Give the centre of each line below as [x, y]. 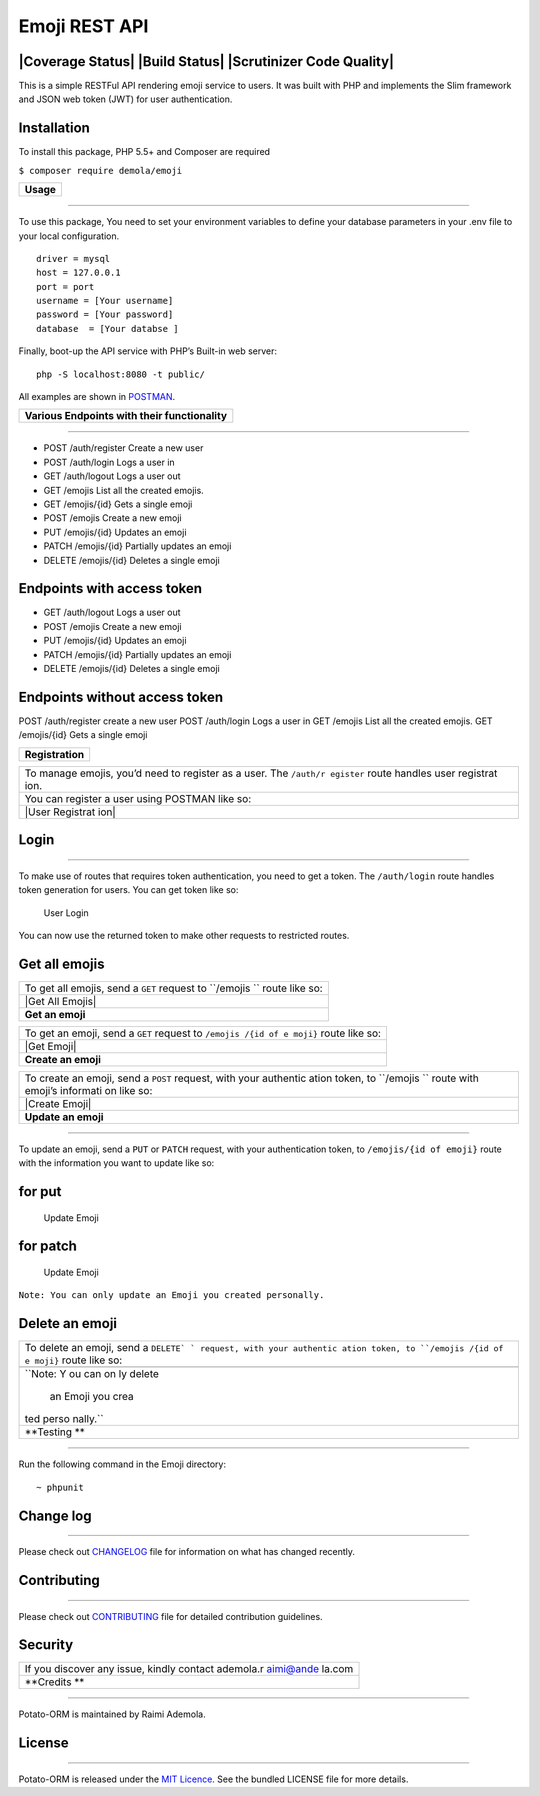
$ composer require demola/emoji [100, 170]
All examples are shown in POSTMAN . [97, 397]
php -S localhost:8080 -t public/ [120, 374]
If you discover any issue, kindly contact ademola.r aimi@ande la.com [189, 1669]
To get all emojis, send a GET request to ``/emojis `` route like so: [174, 988]
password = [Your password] [105, 314]
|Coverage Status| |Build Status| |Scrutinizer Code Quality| [206, 61]
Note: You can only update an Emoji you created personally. [171, 1295]
